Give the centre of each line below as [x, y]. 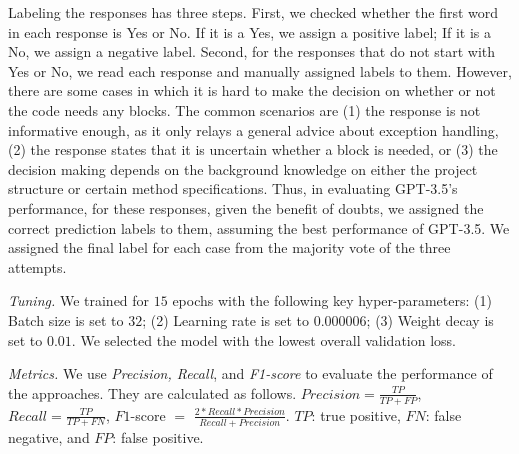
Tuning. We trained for [79, 300]
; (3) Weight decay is [430, 319]
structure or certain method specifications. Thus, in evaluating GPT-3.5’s [233, 188]
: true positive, [356, 414]
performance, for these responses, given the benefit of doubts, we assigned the [246, 207]
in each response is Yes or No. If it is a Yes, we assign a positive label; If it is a [249, 31]
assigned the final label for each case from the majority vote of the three [229, 247]
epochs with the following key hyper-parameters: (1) [332, 300]
